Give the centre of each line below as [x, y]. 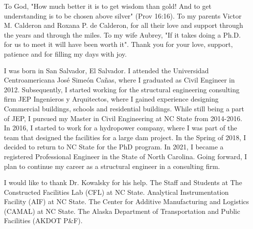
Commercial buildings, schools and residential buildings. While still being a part [124, 108]
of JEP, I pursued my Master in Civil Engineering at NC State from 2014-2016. [123, 118]
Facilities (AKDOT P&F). [43, 220]
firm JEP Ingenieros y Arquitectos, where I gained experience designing [111, 99]
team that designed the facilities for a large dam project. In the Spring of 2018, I [125, 137]
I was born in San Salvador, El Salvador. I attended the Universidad [106, 70]
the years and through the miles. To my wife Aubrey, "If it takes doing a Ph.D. [122, 34]
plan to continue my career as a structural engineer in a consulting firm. [112, 166]
